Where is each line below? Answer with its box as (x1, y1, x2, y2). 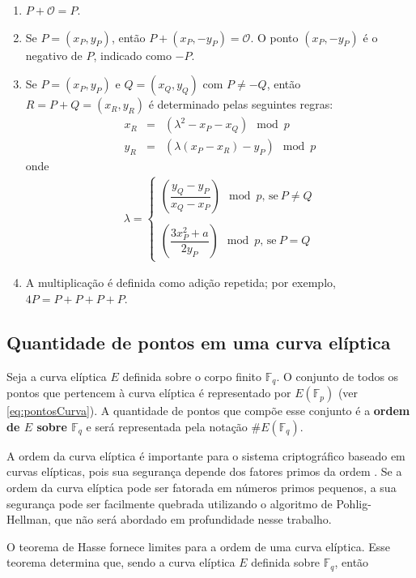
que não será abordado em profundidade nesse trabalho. (54, 511, 332, 528)
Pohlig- (336, 495, 371, 512)
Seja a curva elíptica (6, 367, 107, 384)
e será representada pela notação (86, 417, 248, 435)
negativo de (25, 46, 83, 63)
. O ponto (250, 28, 299, 45)
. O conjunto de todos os (276, 367, 399, 384)
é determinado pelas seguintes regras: (148, 96, 333, 113)
